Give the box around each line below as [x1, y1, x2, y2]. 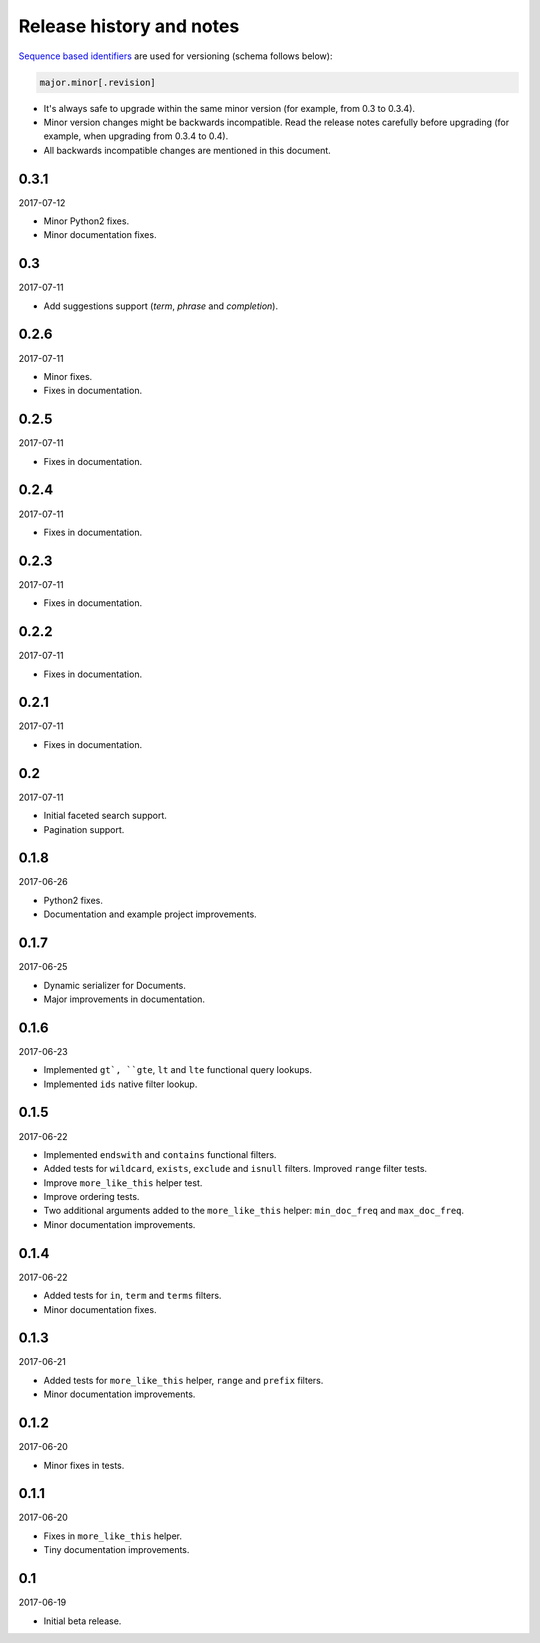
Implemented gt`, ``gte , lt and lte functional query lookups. [43, 1064, 312, 1076]
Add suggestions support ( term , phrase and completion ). [43, 300, 279, 312]
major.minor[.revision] [39, 76, 157, 88]
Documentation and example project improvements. [43, 908, 257, 920]
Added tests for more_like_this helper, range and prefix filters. [43, 1374, 324, 1386]
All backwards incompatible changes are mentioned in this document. [43, 144, 332, 156]
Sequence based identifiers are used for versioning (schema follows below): [18, 50, 333, 62]
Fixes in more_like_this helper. [43, 1530, 183, 1542]
